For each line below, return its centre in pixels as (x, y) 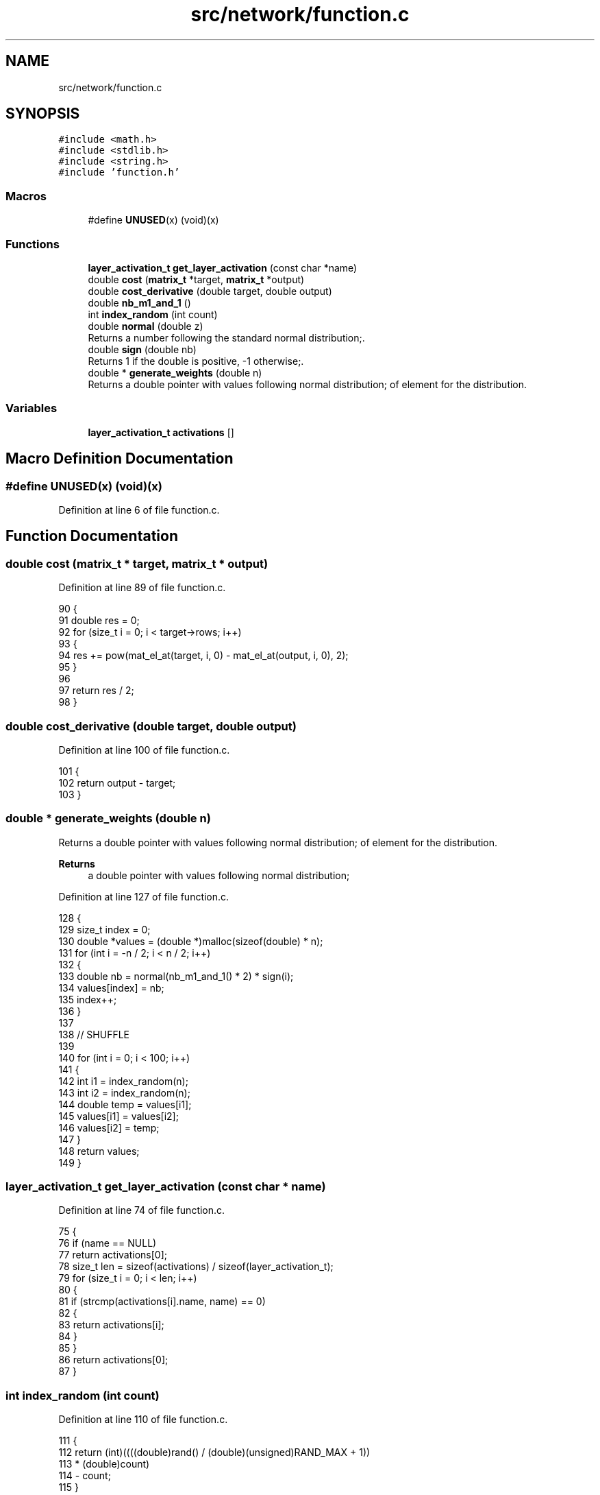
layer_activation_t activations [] (161, 432)
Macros (26, 196)
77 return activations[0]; (113, 1255)
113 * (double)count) (104, 1464)
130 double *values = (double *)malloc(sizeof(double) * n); (191, 941)
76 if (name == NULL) (108, 1243)
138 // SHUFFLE (94, 1034)
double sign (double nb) (142, 349)
